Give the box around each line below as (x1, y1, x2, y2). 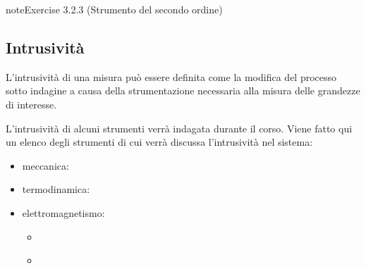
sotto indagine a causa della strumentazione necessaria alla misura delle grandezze (6, 83, 360, 98)
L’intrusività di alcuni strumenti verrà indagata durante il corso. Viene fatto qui (6, 120, 353, 135)
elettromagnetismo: (22, 205, 105, 220)
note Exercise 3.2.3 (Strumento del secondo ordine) (6, 2, 223, 16)
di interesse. (6, 96, 57, 111)
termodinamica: (22, 182, 90, 196)
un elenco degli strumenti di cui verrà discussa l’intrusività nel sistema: (6, 134, 313, 149)
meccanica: (22, 158, 69, 173)
